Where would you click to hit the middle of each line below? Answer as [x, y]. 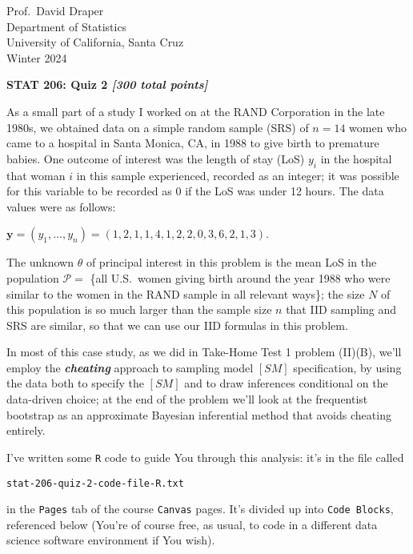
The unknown [40, 262]
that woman [36, 175]
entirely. [26, 430]
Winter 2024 [37, 57]
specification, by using [347, 367]
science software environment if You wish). [111, 540]
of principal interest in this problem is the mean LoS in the [231, 262]
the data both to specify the [75, 383]
